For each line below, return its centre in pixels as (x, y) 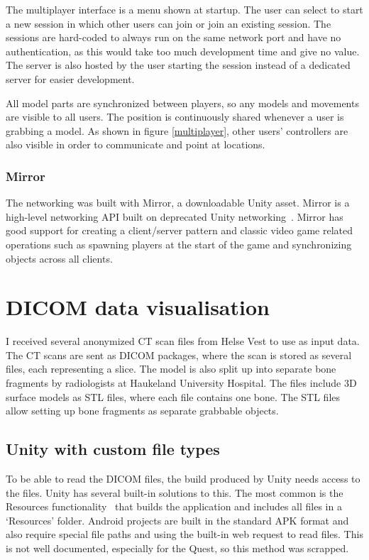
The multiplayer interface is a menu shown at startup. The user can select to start (184, 9)
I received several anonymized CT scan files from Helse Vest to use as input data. (183, 341)
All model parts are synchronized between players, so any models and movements (182, 103)
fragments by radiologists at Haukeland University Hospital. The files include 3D (181, 383)
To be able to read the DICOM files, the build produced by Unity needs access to (183, 479)
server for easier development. (70, 78)
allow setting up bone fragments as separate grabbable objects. (142, 411)
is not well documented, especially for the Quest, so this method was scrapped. (177, 548)
